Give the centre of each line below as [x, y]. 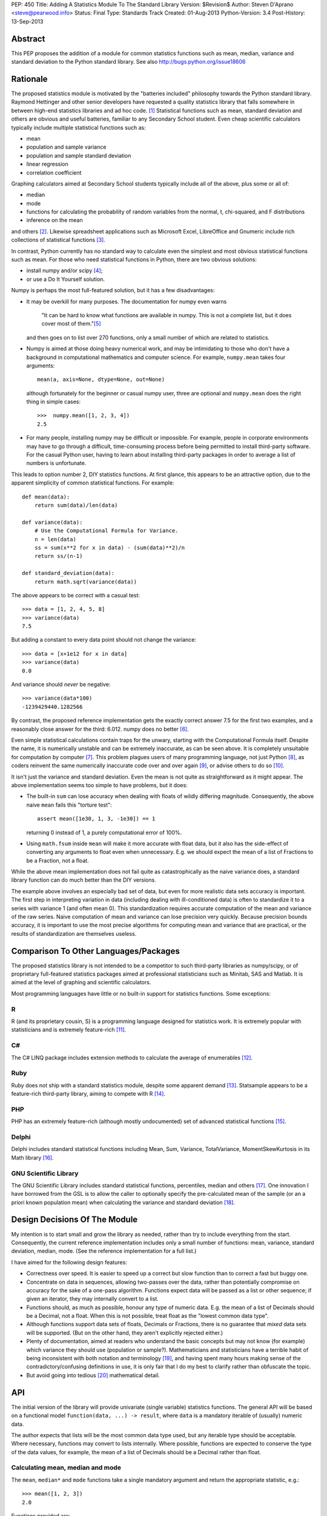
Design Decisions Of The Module [74, 1220]
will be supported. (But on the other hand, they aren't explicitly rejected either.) [125, 1333]
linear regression [48, 164]
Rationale [29, 79]
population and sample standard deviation [79, 155]
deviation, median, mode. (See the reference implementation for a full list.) [104, 1251]
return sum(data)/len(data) [76, 505]
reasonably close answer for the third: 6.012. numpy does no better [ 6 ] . [100, 729]
